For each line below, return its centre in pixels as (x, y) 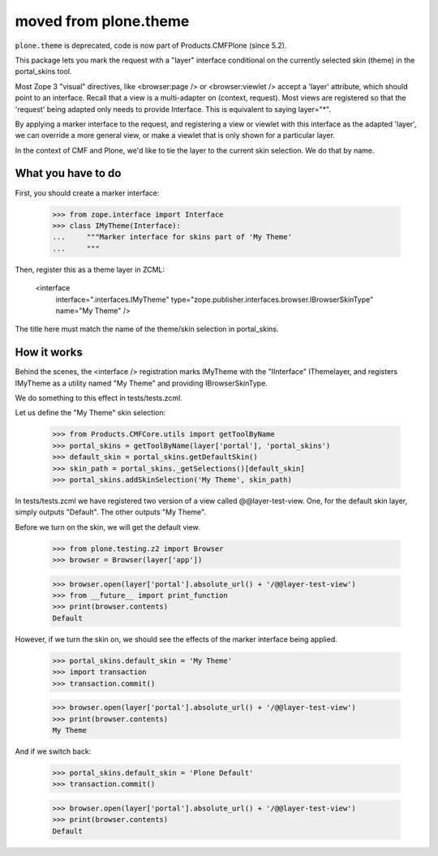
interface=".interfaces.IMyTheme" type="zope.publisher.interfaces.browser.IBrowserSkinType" (215, 299)
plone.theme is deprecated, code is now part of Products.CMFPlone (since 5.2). (151, 45)
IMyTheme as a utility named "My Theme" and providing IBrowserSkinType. (141, 383)
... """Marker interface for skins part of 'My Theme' (172, 237)
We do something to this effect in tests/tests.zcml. (99, 398)
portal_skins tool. (43, 71)
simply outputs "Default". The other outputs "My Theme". (111, 512)
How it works (49, 353)
